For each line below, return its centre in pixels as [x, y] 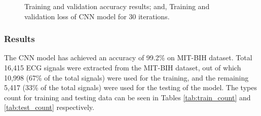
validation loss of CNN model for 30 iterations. [97, 16]
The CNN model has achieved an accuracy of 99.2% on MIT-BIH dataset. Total [128, 57]
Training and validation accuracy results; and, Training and [117, 6]
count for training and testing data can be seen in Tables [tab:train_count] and [127, 97]
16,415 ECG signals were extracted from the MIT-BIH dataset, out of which [123, 67]
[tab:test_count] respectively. [49, 107]
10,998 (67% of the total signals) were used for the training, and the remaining [126, 77]
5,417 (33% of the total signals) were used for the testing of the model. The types [130, 87]
